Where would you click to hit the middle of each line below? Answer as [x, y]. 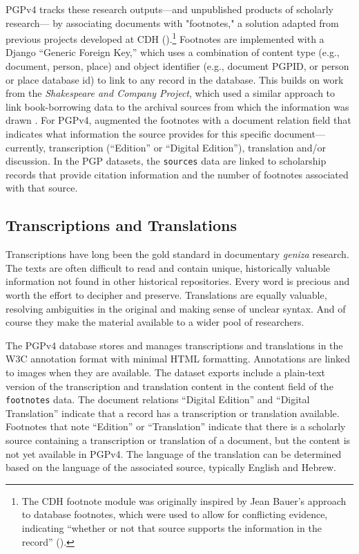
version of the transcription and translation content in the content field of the [169, 386]
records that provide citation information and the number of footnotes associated [177, 174]
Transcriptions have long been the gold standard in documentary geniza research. [177, 254]
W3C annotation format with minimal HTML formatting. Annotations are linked [178, 359]
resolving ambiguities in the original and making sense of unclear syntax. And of [176, 308]
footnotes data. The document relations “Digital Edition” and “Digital [158, 399]
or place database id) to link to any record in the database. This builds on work [175, 79]
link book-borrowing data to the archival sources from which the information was [177, 106]
